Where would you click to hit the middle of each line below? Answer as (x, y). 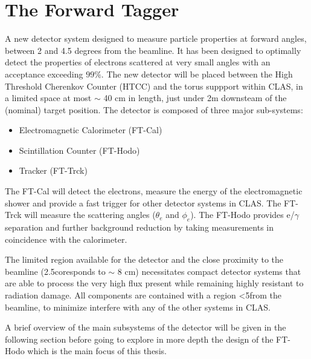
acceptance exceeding (44, 74)
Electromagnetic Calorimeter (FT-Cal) (91, 130)
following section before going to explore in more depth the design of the (139, 339)
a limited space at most (48, 98)
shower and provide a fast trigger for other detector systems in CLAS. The (143, 203)
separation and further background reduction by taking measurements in (139, 227)
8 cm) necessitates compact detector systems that (209, 271)
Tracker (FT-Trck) (53, 170)
